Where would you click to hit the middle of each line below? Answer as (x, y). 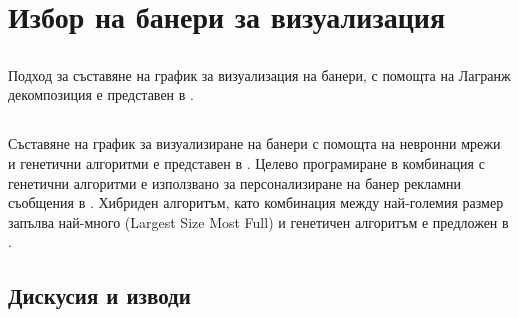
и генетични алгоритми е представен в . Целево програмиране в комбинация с (246, 162)
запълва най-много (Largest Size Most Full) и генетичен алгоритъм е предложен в (258, 221)
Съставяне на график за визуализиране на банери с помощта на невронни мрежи (254, 143)
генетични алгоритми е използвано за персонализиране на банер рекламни (235, 182)
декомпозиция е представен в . (101, 94)
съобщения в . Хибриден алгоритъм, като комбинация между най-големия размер (256, 202)
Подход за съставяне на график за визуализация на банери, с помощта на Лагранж (259, 74)
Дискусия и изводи (99, 295)
